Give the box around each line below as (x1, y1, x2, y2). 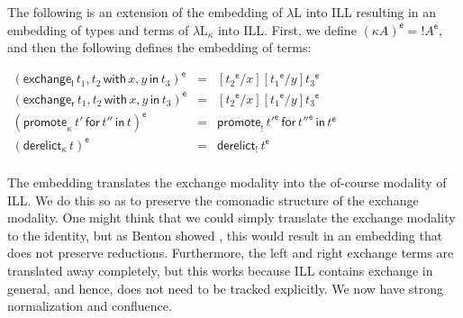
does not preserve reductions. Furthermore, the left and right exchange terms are (7, 243, 454, 262)
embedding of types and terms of (7, 20, 189, 39)
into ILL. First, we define (217, 20, 357, 39)
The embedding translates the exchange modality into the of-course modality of (7, 172, 447, 191)
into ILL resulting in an (305, 3, 437, 21)
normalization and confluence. (7, 296, 172, 315)
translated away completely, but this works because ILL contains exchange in (7, 260, 433, 279)
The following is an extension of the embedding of (7, 3, 283, 21)
